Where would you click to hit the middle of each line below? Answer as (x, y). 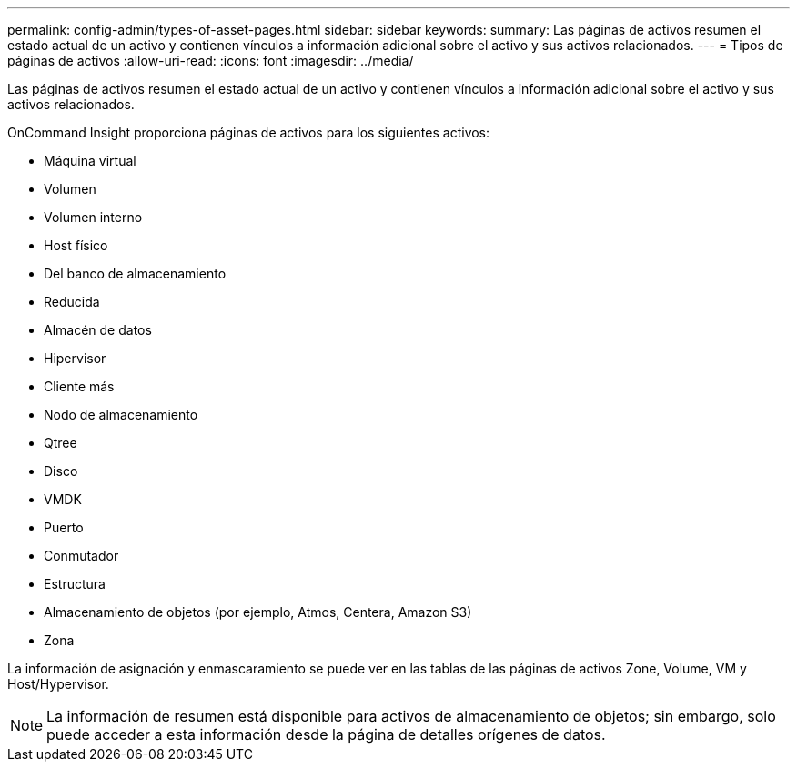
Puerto (64, 527)
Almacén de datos (98, 330)
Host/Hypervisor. (58, 684)
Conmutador (81, 556)
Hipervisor (75, 358)
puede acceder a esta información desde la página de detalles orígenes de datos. (326, 734)
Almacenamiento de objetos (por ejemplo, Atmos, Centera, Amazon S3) (258, 612)
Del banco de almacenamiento (135, 273)
